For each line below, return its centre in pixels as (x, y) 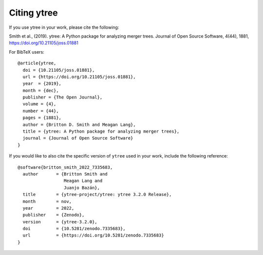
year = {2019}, (42, 84)
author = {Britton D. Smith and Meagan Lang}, (79, 125)
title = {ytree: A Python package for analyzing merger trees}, (101, 131)
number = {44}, (41, 111)
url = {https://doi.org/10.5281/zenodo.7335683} (93, 235)
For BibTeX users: (27, 52)
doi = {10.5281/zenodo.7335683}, (74, 229)
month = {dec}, (41, 90)
